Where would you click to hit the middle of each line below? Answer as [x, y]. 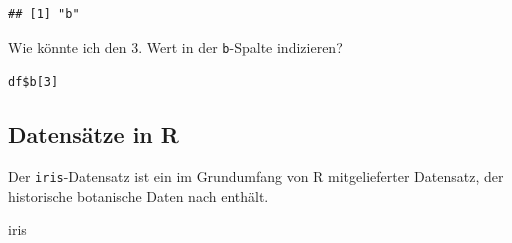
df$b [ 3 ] [33, 82]
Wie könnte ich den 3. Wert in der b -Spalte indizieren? [175, 46]
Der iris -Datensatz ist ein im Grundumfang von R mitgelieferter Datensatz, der [256, 176]
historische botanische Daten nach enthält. [138, 195]
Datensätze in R [93, 134]
